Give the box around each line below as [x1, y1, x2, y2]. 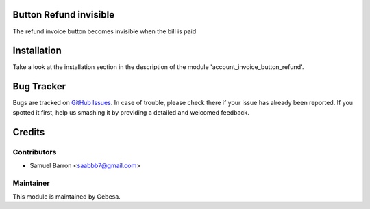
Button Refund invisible [12, 9, 115, 20]
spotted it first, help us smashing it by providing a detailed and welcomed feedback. [12, 108, 249, 116]
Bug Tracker [12, 81, 66, 92]
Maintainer [12, 178, 50, 188]
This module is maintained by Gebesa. [12, 193, 121, 201]
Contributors [12, 147, 57, 156]
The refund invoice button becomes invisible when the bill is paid [12, 27, 197, 36]
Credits [12, 126, 45, 138]
